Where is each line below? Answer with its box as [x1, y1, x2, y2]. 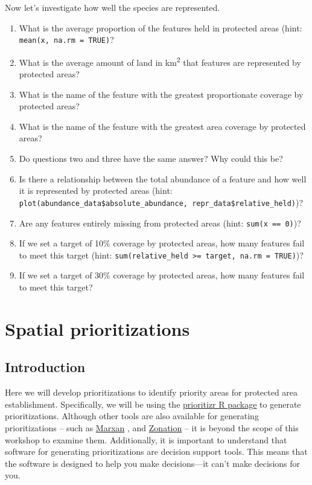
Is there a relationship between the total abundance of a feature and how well [19, 172, 307, 185]
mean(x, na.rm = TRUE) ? [19, 33, 114, 46]
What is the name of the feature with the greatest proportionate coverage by [19, 88, 304, 100]
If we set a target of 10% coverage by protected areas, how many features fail [19, 237, 305, 249]
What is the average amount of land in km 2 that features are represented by [19, 54, 301, 68]
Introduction [5, 358, 86, 376]
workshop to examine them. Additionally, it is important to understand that [5, 433, 287, 446]
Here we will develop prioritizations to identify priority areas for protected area [5, 386, 298, 399]
